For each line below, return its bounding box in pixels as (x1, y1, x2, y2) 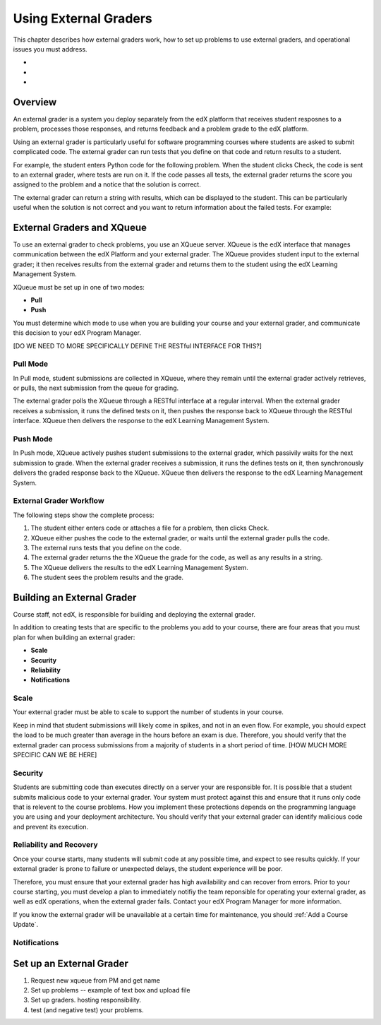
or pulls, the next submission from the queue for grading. (13, 384, 179, 392)
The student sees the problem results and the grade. (30, 573, 183, 582)
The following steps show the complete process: (13, 511, 155, 519)
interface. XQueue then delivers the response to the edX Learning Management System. (13, 417, 270, 425)
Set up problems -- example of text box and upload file (30, 986, 190, 995)
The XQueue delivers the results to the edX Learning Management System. (30, 563, 248, 571)
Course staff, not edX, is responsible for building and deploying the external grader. (13, 610, 255, 618)
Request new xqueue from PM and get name (30, 976, 160, 985)
